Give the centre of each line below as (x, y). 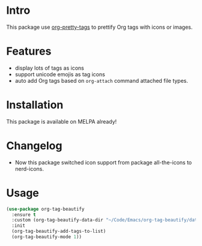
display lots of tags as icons (49, 68)
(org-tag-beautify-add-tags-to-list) (59, 232)
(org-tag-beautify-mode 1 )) (47, 237)
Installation (35, 105)
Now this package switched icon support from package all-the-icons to (103, 162)
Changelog (34, 146)
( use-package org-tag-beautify (45, 209)
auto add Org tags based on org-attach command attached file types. (101, 80)
